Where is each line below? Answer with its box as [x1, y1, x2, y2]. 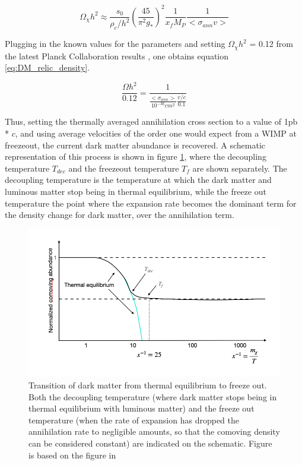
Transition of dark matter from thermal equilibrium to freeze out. [28, 378, 267, 391]
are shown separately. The [192, 162, 287, 174]
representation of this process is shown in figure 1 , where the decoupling [5, 150, 266, 163]
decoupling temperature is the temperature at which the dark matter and [5, 173, 272, 186]
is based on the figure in [28, 448, 116, 461]
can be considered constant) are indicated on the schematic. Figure [28, 436, 272, 449]
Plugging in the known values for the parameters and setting [5, 37, 225, 50]
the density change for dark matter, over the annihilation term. [5, 208, 234, 221]
